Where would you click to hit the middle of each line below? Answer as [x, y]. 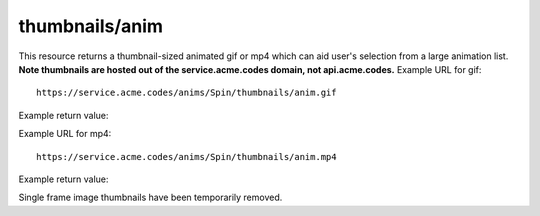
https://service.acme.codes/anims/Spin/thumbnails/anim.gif [186, 93]
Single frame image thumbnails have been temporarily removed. [150, 197]
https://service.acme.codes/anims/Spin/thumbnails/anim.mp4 [186, 156]
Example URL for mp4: [65, 134]
